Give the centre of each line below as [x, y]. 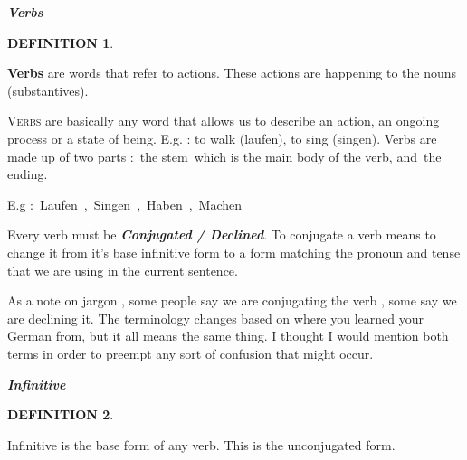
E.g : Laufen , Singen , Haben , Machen [125, 204]
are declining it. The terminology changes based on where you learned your [216, 318]
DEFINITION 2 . [61, 414]
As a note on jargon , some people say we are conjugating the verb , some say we [232, 300]
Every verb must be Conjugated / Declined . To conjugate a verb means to [222, 235]
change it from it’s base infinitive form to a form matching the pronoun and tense [234, 252]
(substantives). [48, 90]
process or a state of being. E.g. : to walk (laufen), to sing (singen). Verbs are [222, 138]
